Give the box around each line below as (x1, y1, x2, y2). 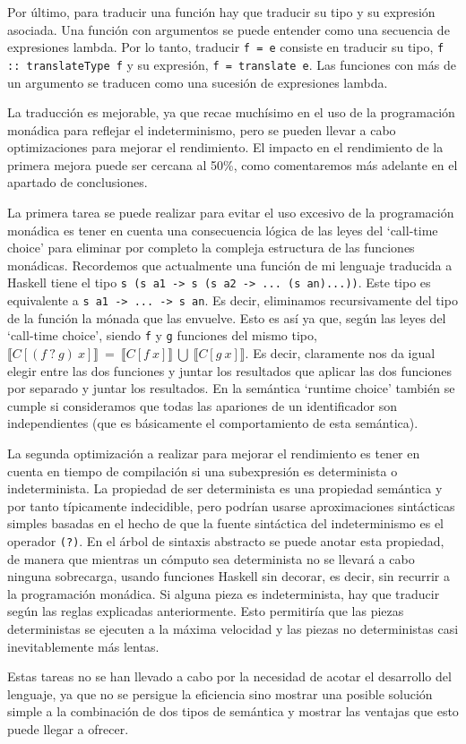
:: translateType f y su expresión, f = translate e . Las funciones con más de (7, 55, 456, 73)
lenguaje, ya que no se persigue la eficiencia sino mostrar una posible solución (7, 684, 433, 703)
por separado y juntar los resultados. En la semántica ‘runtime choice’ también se (7, 379, 455, 398)
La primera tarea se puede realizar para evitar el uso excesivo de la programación (7, 203, 454, 222)
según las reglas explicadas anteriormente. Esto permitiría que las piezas (7, 602, 404, 620)
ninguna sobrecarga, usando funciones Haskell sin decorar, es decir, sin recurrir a (7, 567, 451, 586)
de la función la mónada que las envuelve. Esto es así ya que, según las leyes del (7, 308, 446, 327)
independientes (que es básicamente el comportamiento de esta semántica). (7, 414, 419, 432)
